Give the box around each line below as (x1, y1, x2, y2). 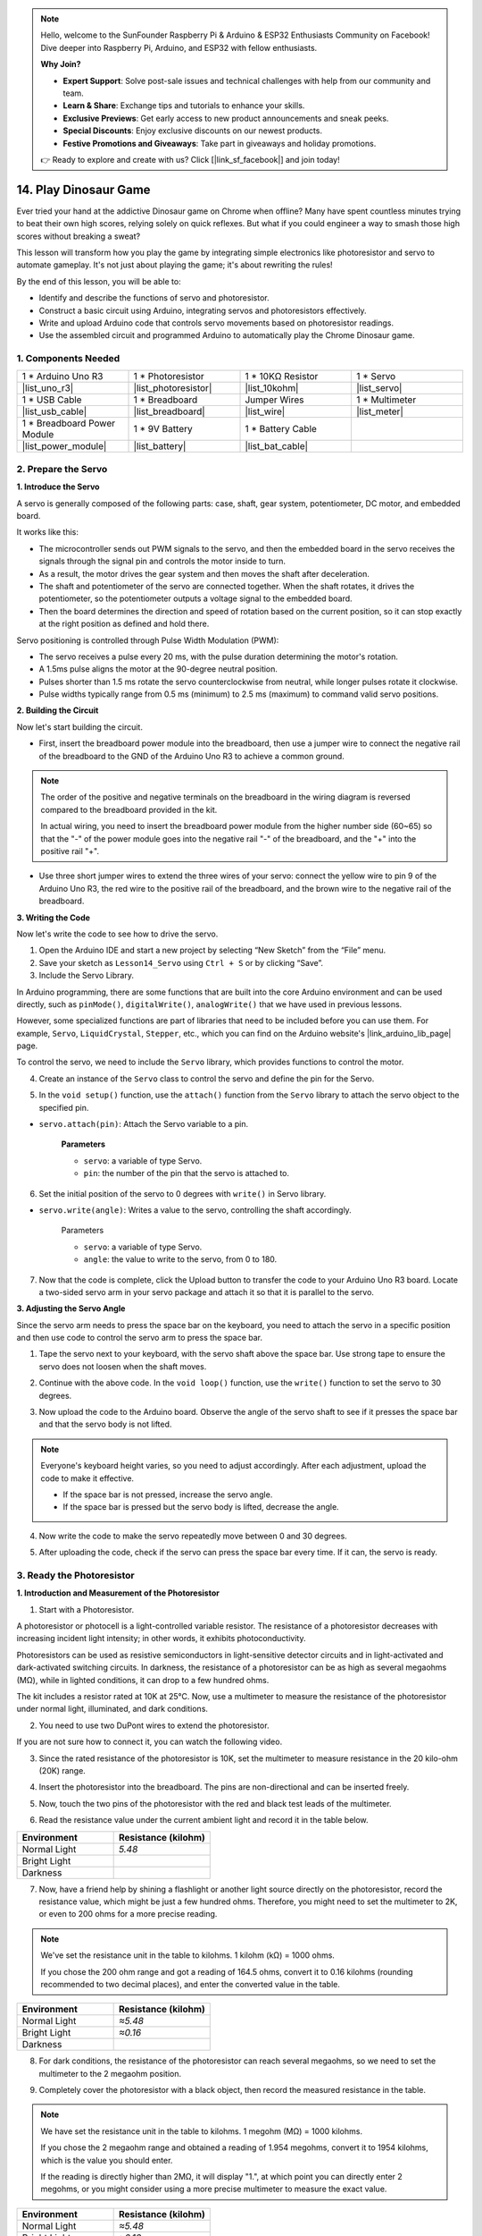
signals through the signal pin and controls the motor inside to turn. (38, 555, 286, 567)
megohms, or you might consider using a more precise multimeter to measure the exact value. (40, 2183, 387, 2195)
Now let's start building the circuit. (16, 721, 143, 733)
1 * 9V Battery (133, 423, 193, 436)
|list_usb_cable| (21, 405, 87, 418)
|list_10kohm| (245, 382, 299, 394)
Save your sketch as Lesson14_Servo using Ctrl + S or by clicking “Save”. (38, 957, 324, 968)
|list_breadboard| (133, 405, 205, 418)
